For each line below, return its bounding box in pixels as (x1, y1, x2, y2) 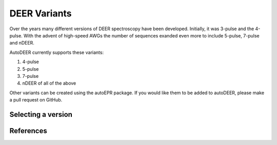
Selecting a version (9, 110, 73, 119)
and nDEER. (9, 40, 34, 46)
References (9, 126, 47, 135)
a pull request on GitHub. (9, 97, 63, 103)
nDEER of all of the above (22, 80, 76, 87)
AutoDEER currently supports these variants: (9, 49, 104, 55)
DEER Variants (9, 8, 72, 19)
